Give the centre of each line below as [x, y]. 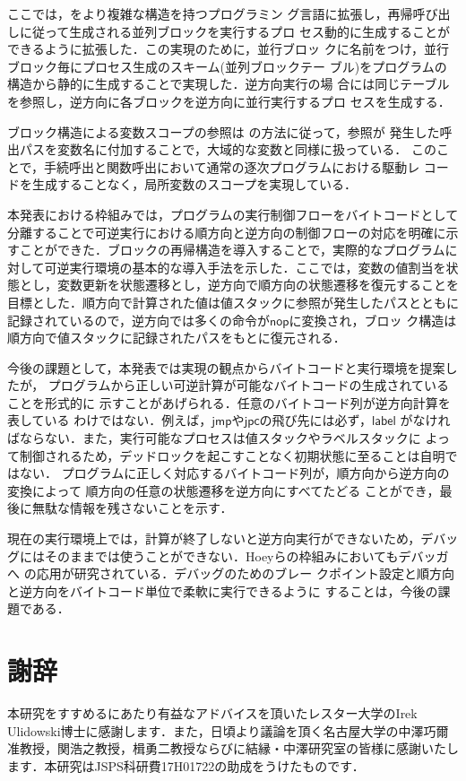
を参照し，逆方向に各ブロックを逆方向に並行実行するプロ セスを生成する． [229, 101]
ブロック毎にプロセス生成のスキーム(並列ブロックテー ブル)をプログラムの [227, 66]
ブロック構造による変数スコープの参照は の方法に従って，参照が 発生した [224, 131]
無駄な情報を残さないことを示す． [132, 508]
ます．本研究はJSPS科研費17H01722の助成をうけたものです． [186, 765]
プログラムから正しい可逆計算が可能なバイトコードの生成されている [248, 385]
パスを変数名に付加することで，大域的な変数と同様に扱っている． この [228, 149]
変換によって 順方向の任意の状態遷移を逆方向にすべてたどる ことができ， [224, 490]
